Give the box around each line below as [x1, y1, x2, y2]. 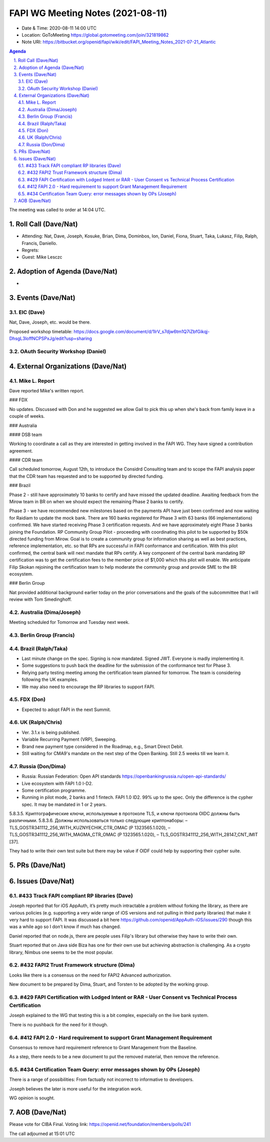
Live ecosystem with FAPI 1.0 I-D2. [21, 780, 93, 786]
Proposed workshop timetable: [9, 328, 72, 334]
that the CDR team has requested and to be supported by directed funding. [9, 473, 164, 479]
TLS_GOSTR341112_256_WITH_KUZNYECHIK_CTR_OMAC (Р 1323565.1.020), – [9, 824, 170, 830]
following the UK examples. [21, 676, 78, 682]
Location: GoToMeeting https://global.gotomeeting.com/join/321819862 [21, 32, 169, 38]
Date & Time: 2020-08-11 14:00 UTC [21, 25, 97, 31]
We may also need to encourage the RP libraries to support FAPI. [21, 683, 155, 690]
